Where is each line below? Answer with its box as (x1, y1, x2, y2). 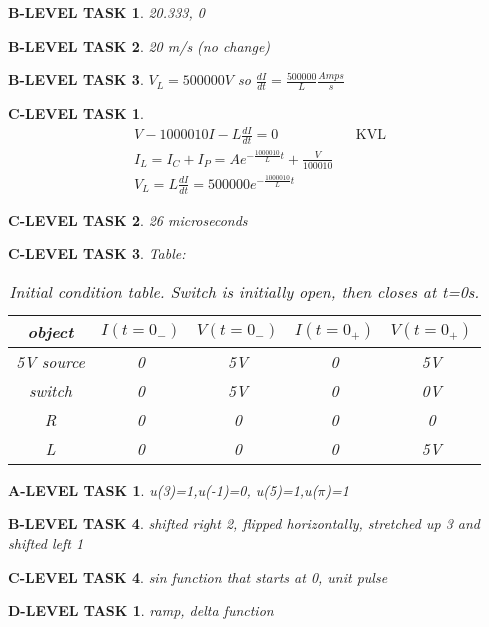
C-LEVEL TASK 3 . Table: (8, 243, 186, 264)
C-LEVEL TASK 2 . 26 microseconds (8, 209, 248, 230)
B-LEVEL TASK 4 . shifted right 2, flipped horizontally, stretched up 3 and (8, 513, 480, 534)
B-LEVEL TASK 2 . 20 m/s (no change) (8, 35, 271, 56)
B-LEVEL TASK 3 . (8, 69, 144, 90)
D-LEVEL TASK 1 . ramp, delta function (8, 600, 274, 621)
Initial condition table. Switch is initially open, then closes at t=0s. (9, 279, 480, 303)
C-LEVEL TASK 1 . (8, 103, 144, 124)
